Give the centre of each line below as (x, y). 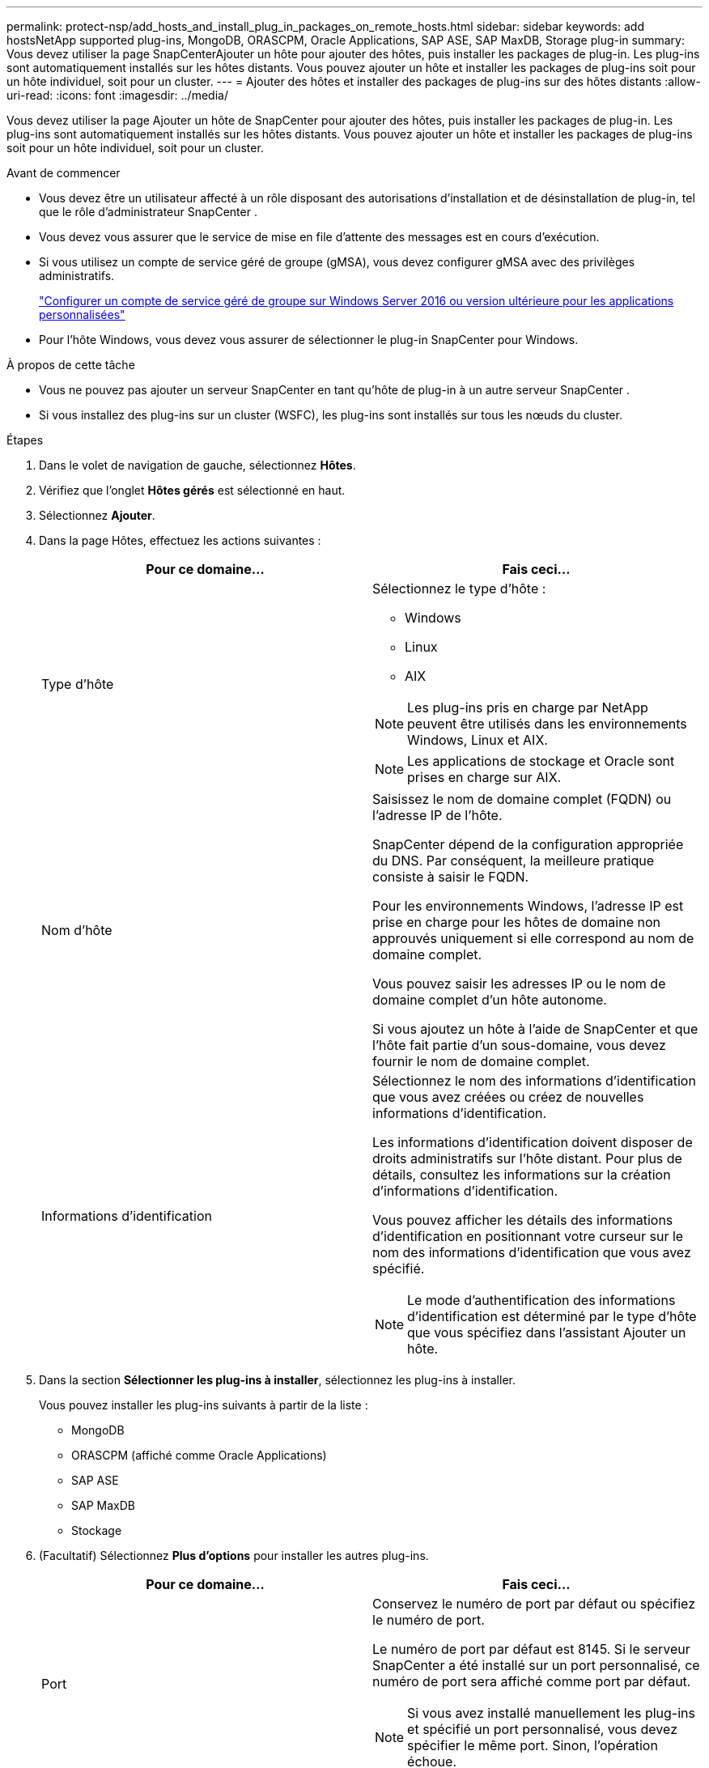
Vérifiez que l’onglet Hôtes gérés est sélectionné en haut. (192, 490)
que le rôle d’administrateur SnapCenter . (148, 212)
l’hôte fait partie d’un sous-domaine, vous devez (519, 1045)
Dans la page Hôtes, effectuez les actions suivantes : (180, 540)
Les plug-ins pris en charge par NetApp (528, 708)
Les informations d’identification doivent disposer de (533, 1142)
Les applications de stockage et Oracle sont (541, 761)
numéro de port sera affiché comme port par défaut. (532, 1681)
